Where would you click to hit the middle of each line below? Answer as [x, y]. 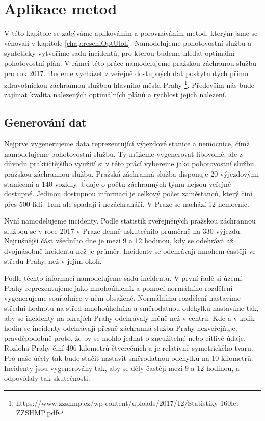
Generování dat [45, 122]
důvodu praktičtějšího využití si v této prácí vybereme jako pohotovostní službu [129, 164]
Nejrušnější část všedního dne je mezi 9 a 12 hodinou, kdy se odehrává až [119, 241]
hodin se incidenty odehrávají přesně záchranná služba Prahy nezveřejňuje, [121, 328]
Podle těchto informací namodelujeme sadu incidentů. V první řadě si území [123, 278]
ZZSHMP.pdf [37, 413]
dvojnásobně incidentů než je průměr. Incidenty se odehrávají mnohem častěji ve [130, 251]
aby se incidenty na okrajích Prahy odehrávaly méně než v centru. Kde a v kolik [129, 318]
